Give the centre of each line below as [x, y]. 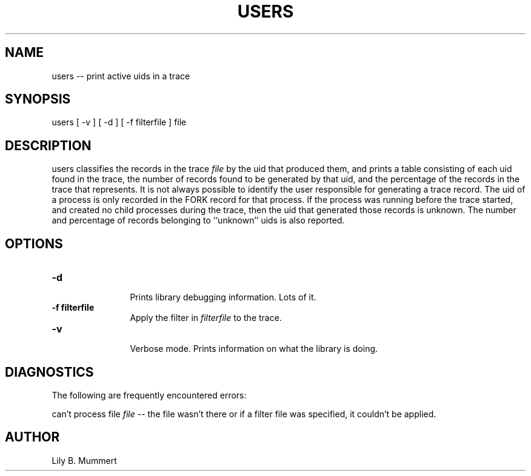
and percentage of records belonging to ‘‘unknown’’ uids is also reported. [198, 220]
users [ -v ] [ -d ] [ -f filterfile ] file [119, 122]
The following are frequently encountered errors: [149, 395]
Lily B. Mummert [84, 460]
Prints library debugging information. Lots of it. [223, 297]
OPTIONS [34, 243]
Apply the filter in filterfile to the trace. [206, 318]
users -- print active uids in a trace [121, 76]
